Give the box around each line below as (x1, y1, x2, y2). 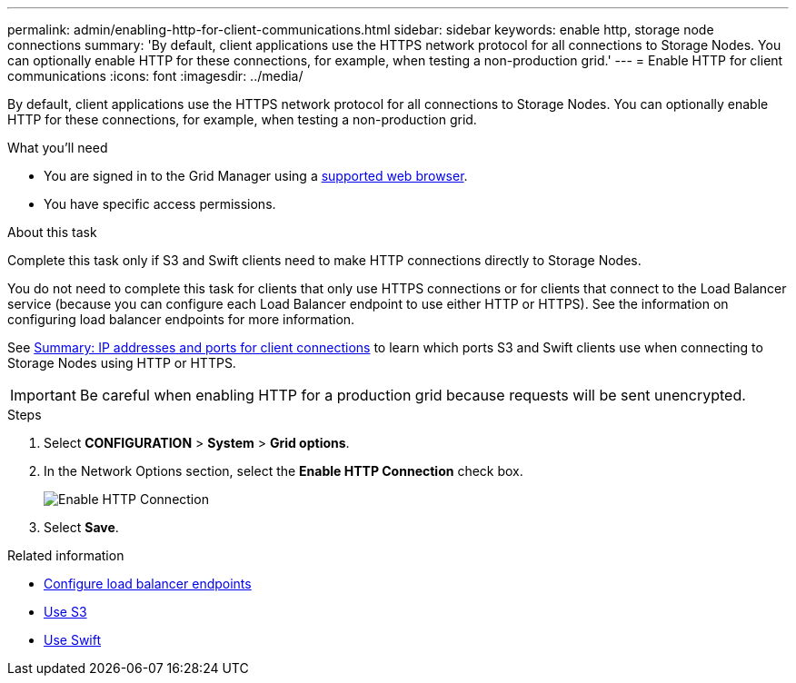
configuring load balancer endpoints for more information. (7, 312, 355, 327)
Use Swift (44, 632, 102, 648)
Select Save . (44, 520, 119, 535)
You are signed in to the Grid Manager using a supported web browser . (44, 168, 468, 183)
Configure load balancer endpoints (44, 576, 252, 591)
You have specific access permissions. (44, 196, 276, 212)
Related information (7, 548, 124, 563)
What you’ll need (7, 140, 108, 155)
